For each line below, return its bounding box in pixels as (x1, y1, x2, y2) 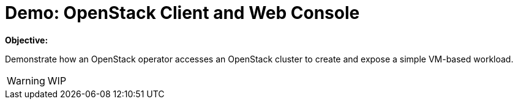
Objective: (5, 34, 48, 45)
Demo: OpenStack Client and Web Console (5, 2, 360, 23)
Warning (7, 74, 45, 87)
